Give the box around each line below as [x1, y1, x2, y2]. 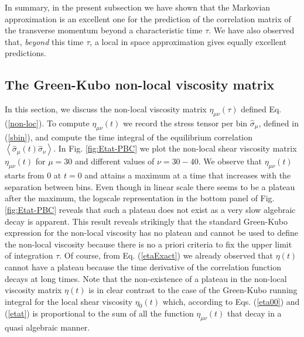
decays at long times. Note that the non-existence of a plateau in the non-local [5, 272, 287, 284]
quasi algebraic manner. [5, 321, 90, 333]
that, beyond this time [5, 35, 84, 47]
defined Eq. [241, 103, 282, 115]
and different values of [74, 155, 155, 167]
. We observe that [198, 155, 262, 167]
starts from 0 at [5, 169, 62, 181]
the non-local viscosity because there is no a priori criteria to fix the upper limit [5, 238, 292, 250]
